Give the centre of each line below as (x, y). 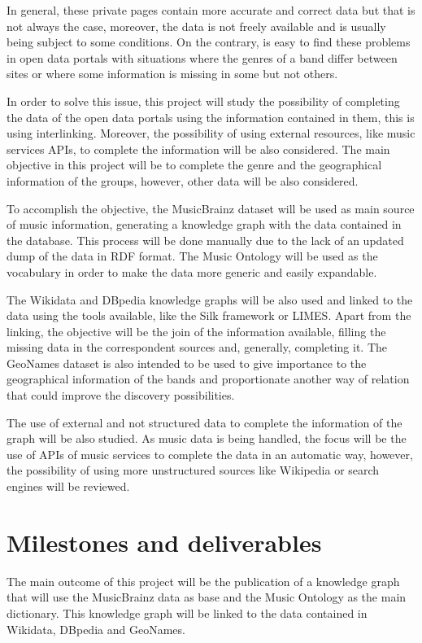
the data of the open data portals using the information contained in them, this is (211, 117)
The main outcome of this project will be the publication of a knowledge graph (203, 581)
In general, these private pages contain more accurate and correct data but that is (211, 10)
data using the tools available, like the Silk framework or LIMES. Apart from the (209, 315)
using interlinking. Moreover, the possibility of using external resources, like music (211, 133)
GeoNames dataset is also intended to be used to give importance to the (187, 363)
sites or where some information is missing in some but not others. (172, 74)
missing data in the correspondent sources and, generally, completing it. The (197, 347)
